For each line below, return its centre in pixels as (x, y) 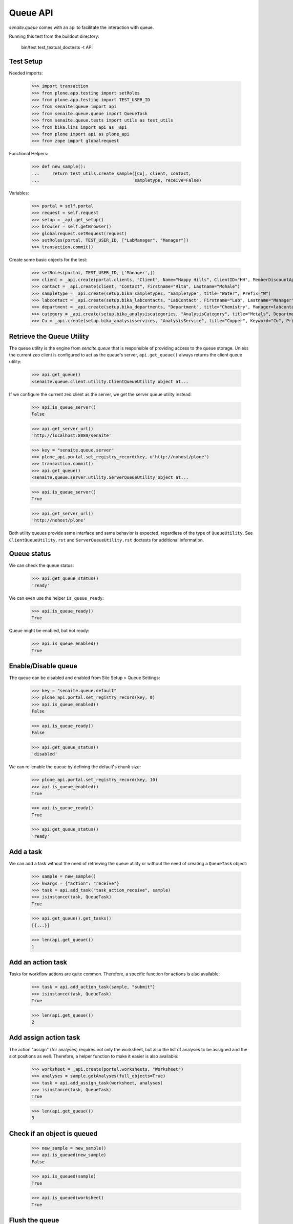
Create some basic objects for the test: (48, 260)
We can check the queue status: (42, 565)
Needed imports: (26, 73)
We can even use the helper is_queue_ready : (56, 598)
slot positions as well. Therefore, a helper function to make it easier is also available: (94, 1056)
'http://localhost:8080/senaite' (72, 435)
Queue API (31, 13)
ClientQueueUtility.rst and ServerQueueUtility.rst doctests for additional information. (106, 540)
